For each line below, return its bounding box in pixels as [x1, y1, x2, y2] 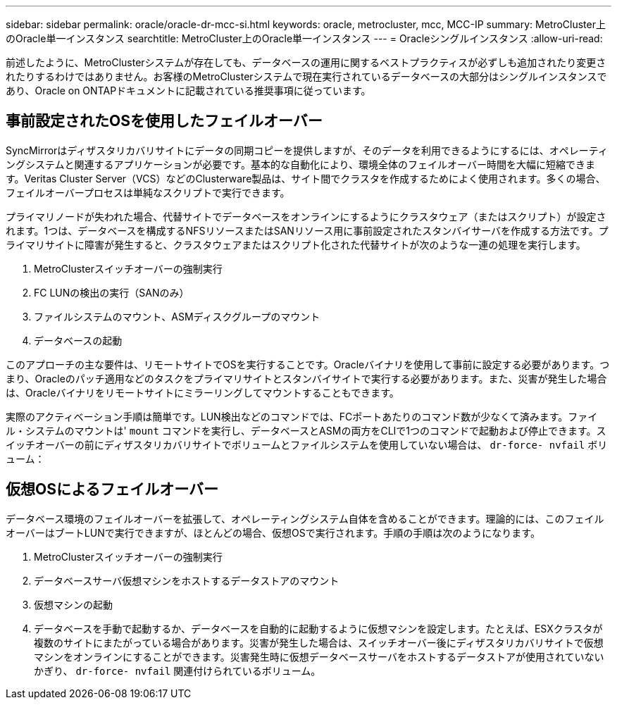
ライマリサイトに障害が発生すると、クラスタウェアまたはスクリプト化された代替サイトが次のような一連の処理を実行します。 [6, 238, 586, 251]
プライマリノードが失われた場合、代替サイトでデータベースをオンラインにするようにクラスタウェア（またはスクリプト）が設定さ [6, 210, 606, 223]
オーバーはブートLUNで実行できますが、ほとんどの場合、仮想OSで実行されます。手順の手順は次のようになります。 [6, 526, 540, 539]
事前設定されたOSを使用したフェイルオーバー [6, 112, 323, 130]
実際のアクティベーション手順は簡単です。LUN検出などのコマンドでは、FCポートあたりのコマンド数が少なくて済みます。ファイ [6, 410, 598, 423]
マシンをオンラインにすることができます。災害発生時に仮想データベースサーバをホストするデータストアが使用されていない [34, 650, 604, 663]
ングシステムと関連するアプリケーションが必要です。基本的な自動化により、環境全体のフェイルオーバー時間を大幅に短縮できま [6, 158, 595, 170]
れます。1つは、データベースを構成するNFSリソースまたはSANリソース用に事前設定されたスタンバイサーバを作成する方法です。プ [6, 224, 609, 237]
